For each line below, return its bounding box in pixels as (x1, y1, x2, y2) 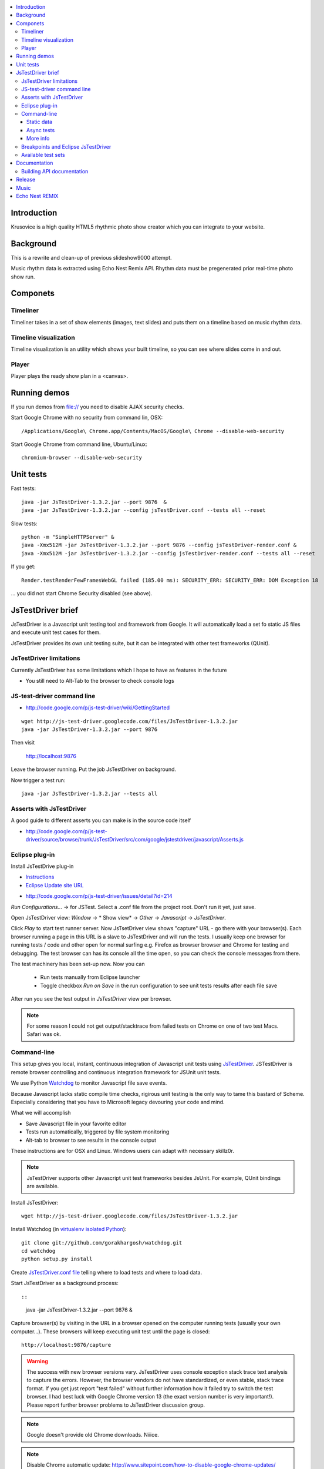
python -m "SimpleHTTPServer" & (21, 534, 114, 540)
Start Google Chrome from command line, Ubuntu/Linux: (11, 441, 148, 448)
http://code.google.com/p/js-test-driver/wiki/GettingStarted (25, 704, 170, 711)
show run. (11, 273, 35, 280)
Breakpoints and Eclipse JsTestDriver (21, 143, 112, 150)
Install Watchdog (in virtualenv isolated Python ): (11, 1226, 127, 1233)
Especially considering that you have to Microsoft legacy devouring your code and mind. (11, 1099, 225, 1106)
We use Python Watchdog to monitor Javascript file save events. (11, 1079, 167, 1086)
